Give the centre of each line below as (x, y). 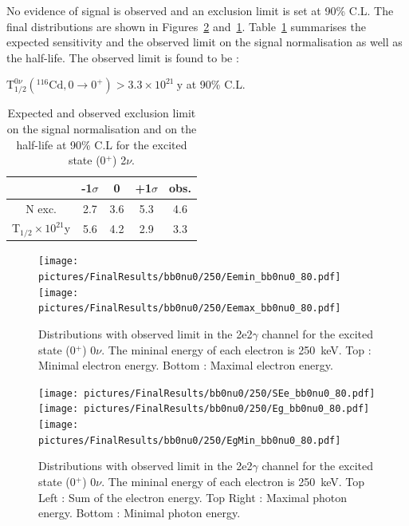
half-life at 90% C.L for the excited (102, 144)
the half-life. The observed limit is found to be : (123, 57)
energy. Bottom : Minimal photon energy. (140, 513)
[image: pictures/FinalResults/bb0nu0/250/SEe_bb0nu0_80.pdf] (207, 393)
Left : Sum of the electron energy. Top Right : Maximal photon (193, 497)
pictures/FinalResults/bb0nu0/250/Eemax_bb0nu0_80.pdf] (190, 308)
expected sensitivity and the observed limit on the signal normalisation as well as (204, 42)
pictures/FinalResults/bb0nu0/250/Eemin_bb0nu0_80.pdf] (190, 277)
